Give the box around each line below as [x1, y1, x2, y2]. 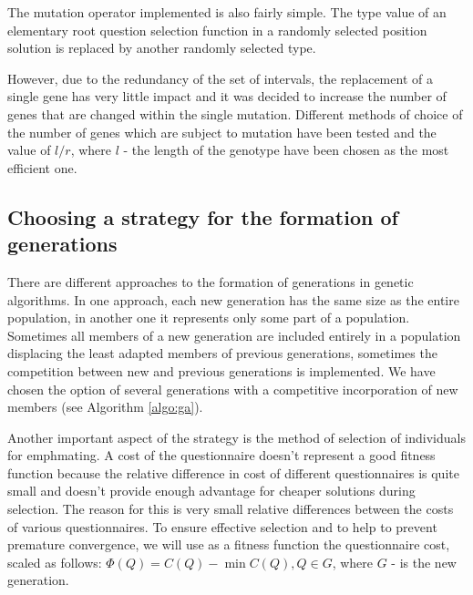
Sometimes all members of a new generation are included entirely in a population [7, 325, 461, 344]
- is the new [391, 552, 457, 571]
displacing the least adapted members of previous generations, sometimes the [7, 344, 437, 363]
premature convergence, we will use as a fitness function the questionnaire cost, [7, 535, 450, 554]
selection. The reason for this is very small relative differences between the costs [7, 499, 454, 518]
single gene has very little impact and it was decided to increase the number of [7, 87, 447, 106]
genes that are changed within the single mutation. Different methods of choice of [7, 104, 463, 123]
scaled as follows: [7, 552, 102, 571]
